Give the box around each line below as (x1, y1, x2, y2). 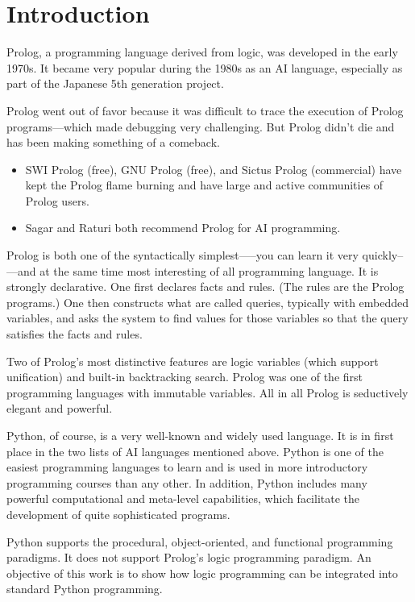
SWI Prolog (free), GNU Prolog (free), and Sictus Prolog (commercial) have (25, 160, 402, 177)
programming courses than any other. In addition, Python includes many (6, 474, 367, 491)
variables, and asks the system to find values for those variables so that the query (6, 309, 409, 326)
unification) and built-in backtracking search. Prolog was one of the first (6, 368, 363, 385)
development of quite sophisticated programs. (6, 505, 230, 522)
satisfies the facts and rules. (6, 326, 143, 343)
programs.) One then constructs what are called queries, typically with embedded (6, 293, 409, 310)
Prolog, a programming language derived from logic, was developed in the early (6, 44, 398, 60)
